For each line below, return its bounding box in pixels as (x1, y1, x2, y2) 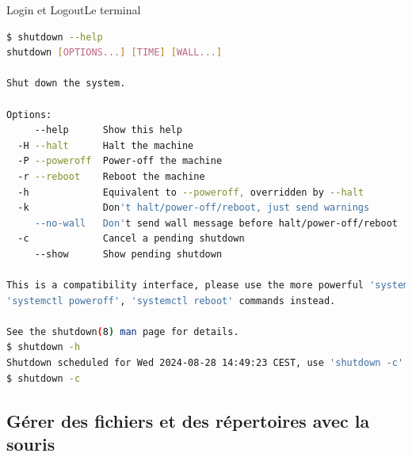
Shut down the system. (6, 78, 126, 89)
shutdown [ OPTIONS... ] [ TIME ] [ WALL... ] (6, 47, 223, 59)
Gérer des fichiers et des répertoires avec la (6, 408, 370, 432)
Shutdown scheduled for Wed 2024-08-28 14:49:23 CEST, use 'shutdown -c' (6, 357, 404, 369)
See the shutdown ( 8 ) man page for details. (6, 326, 239, 337)
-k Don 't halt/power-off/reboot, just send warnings (17, 202, 370, 214)
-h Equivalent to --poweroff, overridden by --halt (17, 186, 364, 198)
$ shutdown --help (6, 31, 103, 43)
